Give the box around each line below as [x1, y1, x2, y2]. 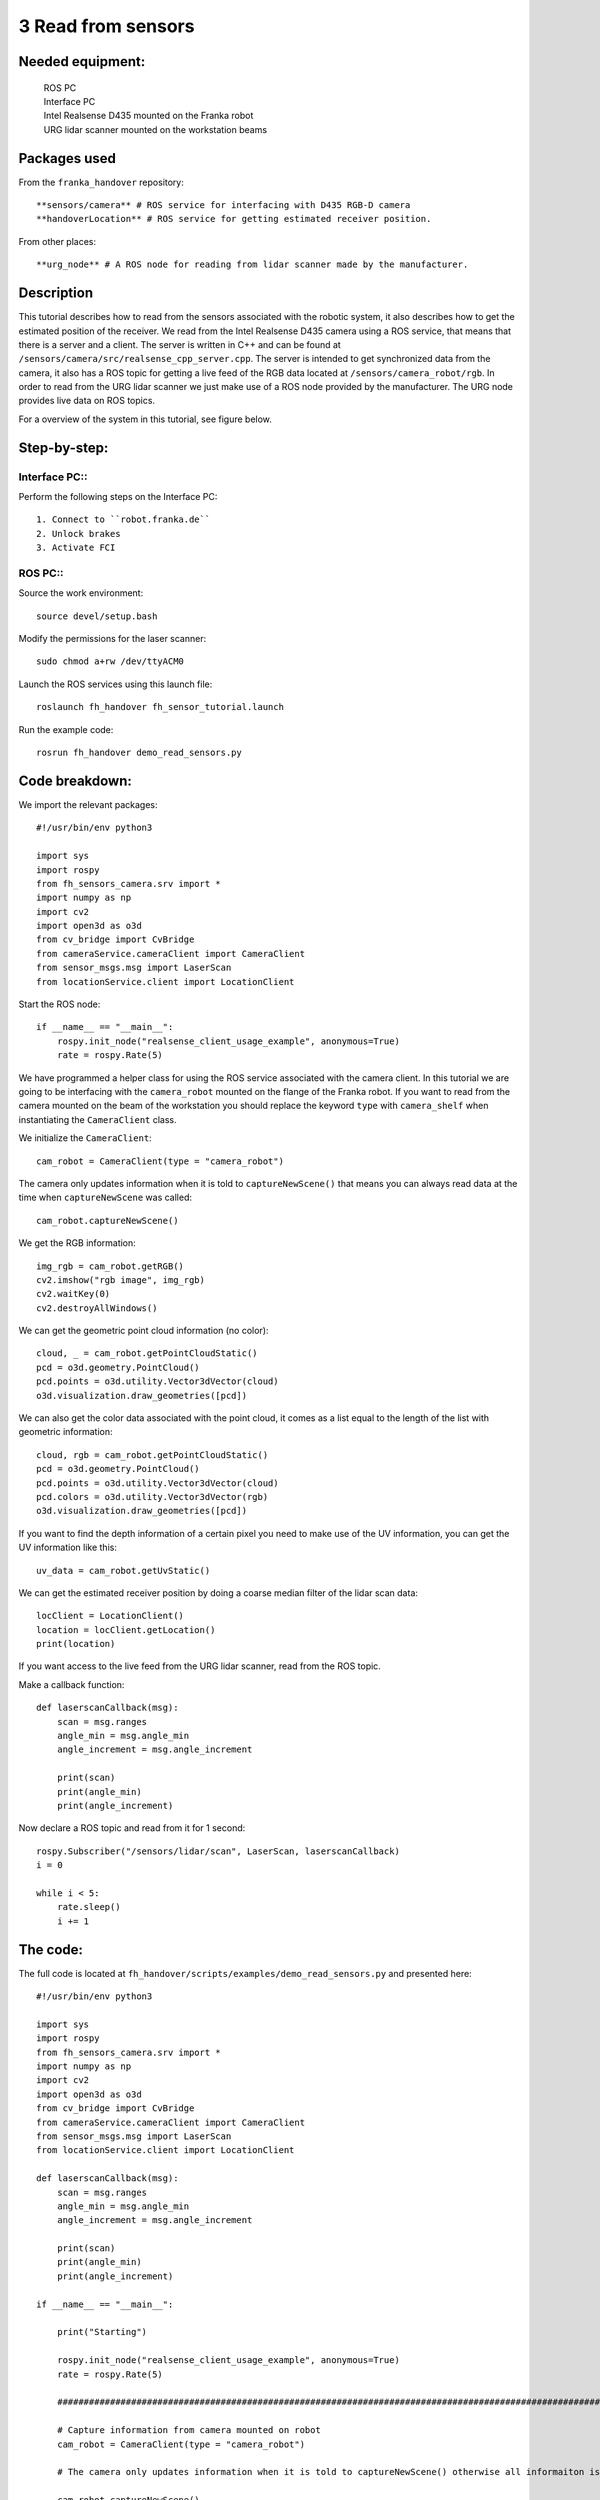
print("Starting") [56, 2326, 148, 2338]
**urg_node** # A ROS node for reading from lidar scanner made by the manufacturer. [36, 259, 469, 270]
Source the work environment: [18, 587, 144, 599]
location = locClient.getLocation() [36, 1624, 216, 1635]
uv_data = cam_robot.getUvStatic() [36, 1565, 211, 1576]
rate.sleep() [56, 1901, 121, 1913]
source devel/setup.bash [36, 610, 158, 622]
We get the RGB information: [18, 1237, 137, 1249]
